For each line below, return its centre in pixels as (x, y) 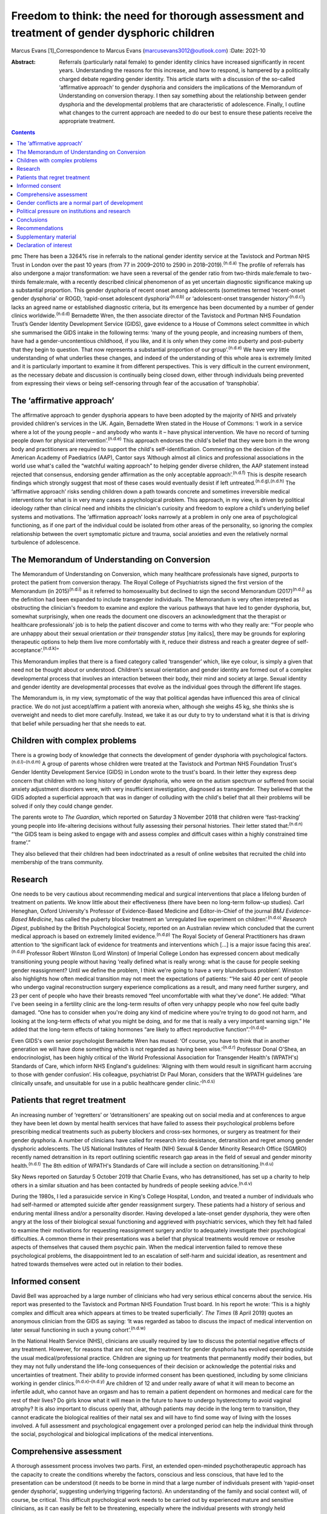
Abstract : (23, 62)
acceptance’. (27, 650)
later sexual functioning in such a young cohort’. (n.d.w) (78, 1329)
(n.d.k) (50, 649)
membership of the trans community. (58, 862)
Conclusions (32, 220)
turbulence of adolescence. (46, 542)
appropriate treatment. (87, 121)
